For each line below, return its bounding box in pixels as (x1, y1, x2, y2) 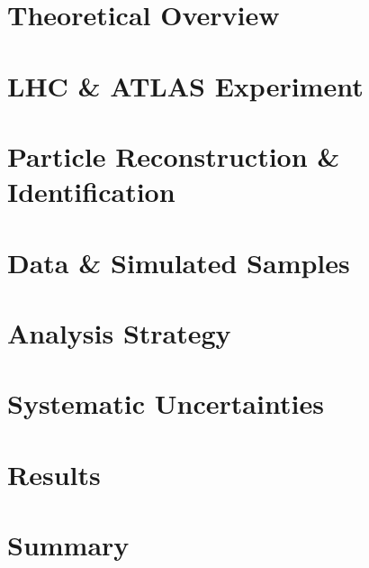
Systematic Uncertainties (7, 385, 324, 422)
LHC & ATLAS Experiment (7, 67, 364, 104)
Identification (7, 173, 175, 210)
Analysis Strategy (7, 314, 231, 351)
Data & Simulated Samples (7, 243, 350, 280)
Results (7, 455, 101, 492)
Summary (7, 527, 130, 563)
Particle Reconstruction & (7, 137, 340, 174)
